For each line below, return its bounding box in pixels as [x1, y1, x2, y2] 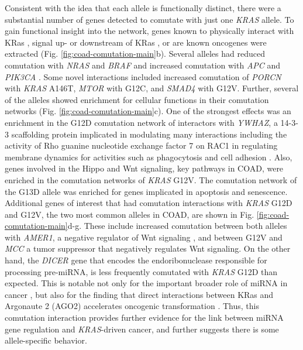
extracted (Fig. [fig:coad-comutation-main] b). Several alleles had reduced [5, 47, 265, 60]
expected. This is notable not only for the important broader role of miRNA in [5, 277, 288, 289]
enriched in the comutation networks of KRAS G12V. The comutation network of [5, 173, 297, 186]
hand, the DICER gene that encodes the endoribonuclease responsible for [5, 254, 267, 266]
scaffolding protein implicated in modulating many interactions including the [11, 128, 287, 140]
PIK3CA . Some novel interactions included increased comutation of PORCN [5, 70, 281, 83]
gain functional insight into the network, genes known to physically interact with [5, 25, 294, 37]
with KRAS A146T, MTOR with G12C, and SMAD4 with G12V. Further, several [5, 82, 299, 94]
